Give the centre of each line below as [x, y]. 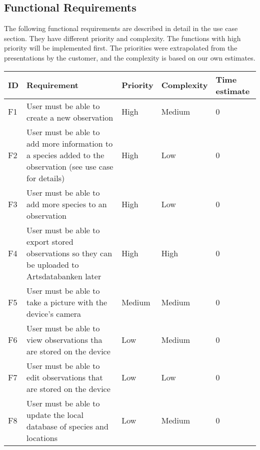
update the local [55, 414]
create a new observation [70, 117]
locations [42, 437]
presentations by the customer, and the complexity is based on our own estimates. [130, 57]
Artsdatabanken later [64, 276]
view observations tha [64, 339]
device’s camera [54, 313]
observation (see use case [70, 166]
